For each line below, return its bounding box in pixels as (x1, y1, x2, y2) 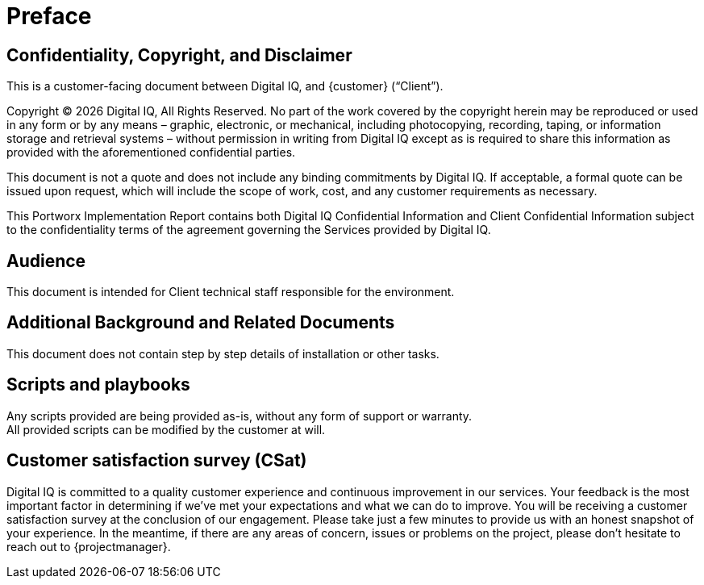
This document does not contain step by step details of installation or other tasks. (6, 346, 439, 361)
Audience (6, 250, 86, 271)
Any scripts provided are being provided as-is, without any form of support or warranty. (6, 408, 473, 423)
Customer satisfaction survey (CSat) (6, 450, 307, 471)
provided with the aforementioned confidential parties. (6, 145, 296, 160)
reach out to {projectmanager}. (6, 539, 171, 554)
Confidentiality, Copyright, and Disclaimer (6, 44, 352, 65)
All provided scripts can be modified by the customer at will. (6, 422, 326, 437)
